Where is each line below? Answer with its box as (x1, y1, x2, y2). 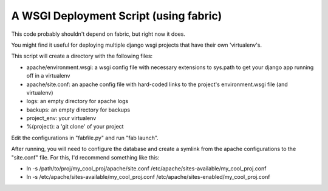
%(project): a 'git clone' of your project (26, 123, 124, 130)
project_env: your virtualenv (26, 115, 97, 122)
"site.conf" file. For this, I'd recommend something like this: (11, 153, 160, 161)
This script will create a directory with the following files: (11, 52, 153, 60)
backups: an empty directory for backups (26, 106, 131, 113)
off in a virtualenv (26, 72, 70, 79)
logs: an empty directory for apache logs (26, 98, 129, 105)
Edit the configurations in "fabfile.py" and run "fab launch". (11, 134, 159, 141)
